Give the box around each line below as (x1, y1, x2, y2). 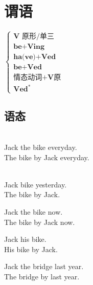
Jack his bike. (4, 234, 46, 244)
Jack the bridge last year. (4, 261, 84, 272)
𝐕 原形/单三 (13, 33, 55, 41)
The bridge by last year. (4, 271, 80, 282)
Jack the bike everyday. (4, 142, 77, 153)
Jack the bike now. (4, 206, 63, 217)
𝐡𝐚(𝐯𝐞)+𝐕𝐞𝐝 (13, 53, 56, 61)
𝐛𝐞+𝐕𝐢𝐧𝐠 (13, 43, 45, 51)
